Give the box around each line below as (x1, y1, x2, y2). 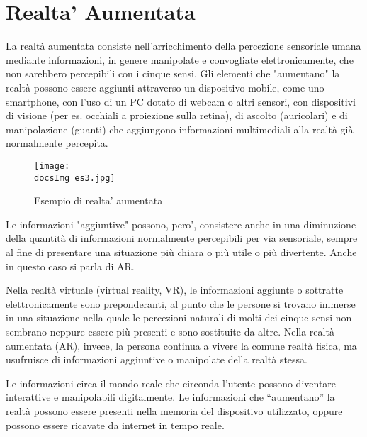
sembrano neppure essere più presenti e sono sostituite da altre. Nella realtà (6, 323, 334, 338)
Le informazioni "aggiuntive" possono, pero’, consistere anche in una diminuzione (6, 216, 356, 231)
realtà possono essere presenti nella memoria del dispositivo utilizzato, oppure (6, 403, 343, 418)
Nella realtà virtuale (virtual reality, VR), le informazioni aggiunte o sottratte (6, 282, 344, 297)
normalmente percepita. (6, 135, 108, 150)
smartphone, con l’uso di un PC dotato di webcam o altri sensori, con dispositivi (6, 94, 356, 109)
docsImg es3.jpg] (34, 172, 115, 183)
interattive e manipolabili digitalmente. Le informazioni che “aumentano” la (6, 389, 335, 404)
